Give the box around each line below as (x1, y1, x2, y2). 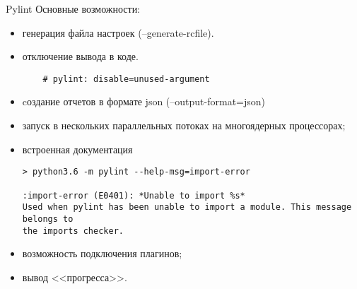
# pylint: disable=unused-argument (42, 73, 210, 84)
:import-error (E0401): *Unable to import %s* (22, 190, 245, 201)
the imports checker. (22, 225, 124, 236)
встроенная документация (22, 141, 133, 156)
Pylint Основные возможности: (6, 1, 141, 16)
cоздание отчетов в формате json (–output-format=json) (22, 94, 266, 109)
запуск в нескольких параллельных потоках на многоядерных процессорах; (22, 118, 346, 133)
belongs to (22, 213, 74, 224)
